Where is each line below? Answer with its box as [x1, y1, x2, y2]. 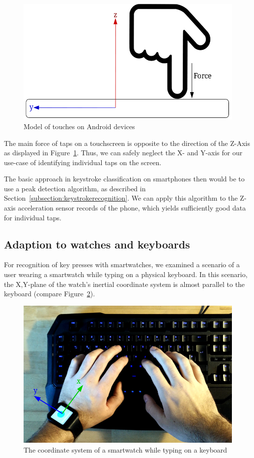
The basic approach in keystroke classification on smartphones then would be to [4, 174, 245, 184]
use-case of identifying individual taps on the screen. [4, 157, 162, 167]
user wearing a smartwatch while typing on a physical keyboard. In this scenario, [4, 269, 248, 280]
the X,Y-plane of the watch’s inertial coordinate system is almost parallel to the [4, 279, 245, 289]
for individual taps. [4, 212, 61, 222]
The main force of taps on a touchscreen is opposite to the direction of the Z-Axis [4, 138, 250, 148]
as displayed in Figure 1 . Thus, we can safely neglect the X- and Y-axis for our [4, 147, 243, 158]
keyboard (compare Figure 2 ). [4, 288, 95, 299]
